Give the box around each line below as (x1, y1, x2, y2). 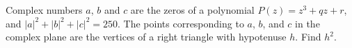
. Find (295, 29, 321, 44)
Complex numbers (6, 3, 83, 16)
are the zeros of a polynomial (130, 3, 255, 16)
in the (295, 16, 320, 30)
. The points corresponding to (118, 16, 244, 30)
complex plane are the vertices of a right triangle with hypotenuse (6, 29, 287, 44)
